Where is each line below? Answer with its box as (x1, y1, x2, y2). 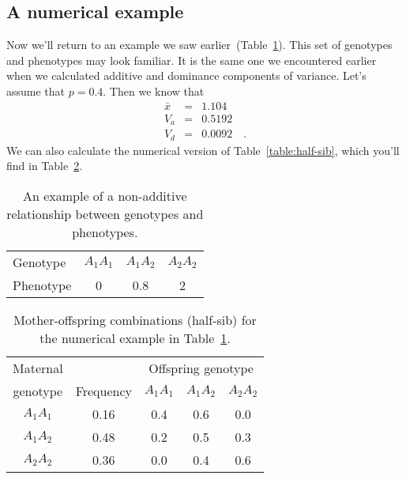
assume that (6, 82, 66, 99)
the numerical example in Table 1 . (39, 328, 231, 347)
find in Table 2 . (6, 157, 83, 174)
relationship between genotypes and (6, 204, 204, 223)
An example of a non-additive (22, 186, 187, 205)
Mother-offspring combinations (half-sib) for (13, 310, 257, 329)
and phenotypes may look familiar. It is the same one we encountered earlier (6, 51, 377, 68)
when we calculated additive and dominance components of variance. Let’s (6, 67, 367, 84)
